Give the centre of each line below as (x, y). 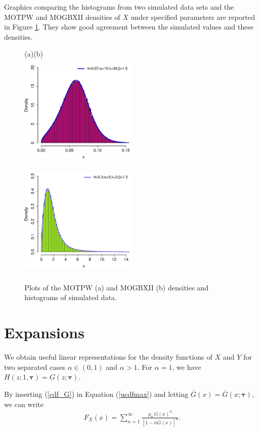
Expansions (44, 332)
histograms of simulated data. (71, 297)
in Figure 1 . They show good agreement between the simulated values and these (129, 27)
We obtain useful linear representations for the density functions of (108, 357)
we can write (24, 404)
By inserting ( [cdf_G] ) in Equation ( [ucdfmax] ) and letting (96, 394)
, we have (187, 367)
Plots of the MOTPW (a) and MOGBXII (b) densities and (117, 287)
